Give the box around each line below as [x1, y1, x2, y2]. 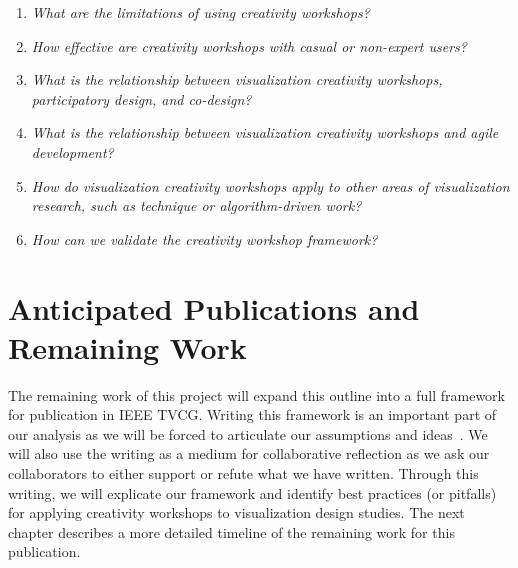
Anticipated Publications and [8, 287, 420, 328]
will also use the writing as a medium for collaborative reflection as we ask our [8, 443, 490, 464]
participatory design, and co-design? [31, 88, 252, 109]
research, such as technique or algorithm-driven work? [31, 195, 362, 216]
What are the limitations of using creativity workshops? [31, 2, 370, 22]
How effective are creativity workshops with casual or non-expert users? [31, 35, 467, 56]
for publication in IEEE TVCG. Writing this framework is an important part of [8, 404, 497, 425]
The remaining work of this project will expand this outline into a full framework [8, 384, 505, 405]
